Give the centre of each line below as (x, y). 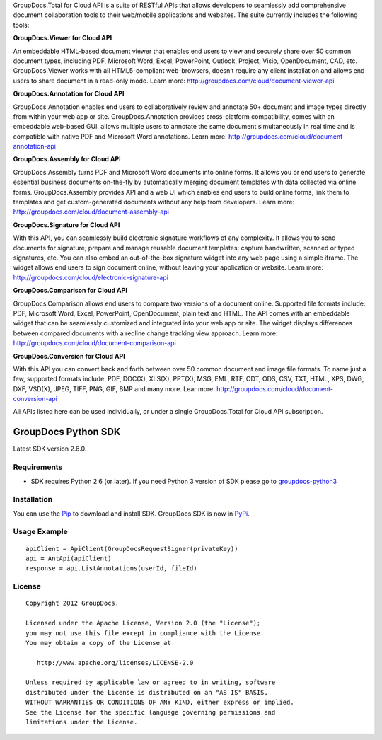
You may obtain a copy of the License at (98, 643)
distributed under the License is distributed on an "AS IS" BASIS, (147, 692)
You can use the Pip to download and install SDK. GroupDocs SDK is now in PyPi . (132, 514)
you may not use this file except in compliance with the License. (145, 633)
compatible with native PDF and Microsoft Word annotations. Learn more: (120, 136)
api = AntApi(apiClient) (69, 558)
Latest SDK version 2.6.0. (50, 449)
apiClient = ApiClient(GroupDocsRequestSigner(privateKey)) (132, 549)
